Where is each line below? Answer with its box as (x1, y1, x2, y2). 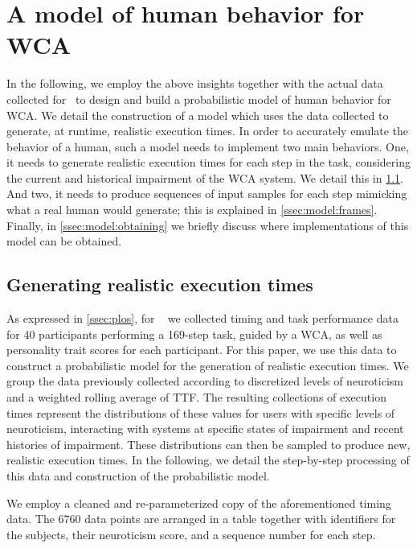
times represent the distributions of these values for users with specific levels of (6, 404, 395, 421)
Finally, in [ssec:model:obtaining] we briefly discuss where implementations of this (6, 216, 409, 233)
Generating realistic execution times (6, 272, 313, 297)
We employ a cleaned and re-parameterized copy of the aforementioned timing (6, 494, 391, 511)
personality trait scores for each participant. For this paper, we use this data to (6, 341, 397, 358)
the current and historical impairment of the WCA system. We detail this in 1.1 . (6, 169, 403, 186)
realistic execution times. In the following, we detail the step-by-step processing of (6, 451, 410, 468)
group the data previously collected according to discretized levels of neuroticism (6, 373, 403, 389)
